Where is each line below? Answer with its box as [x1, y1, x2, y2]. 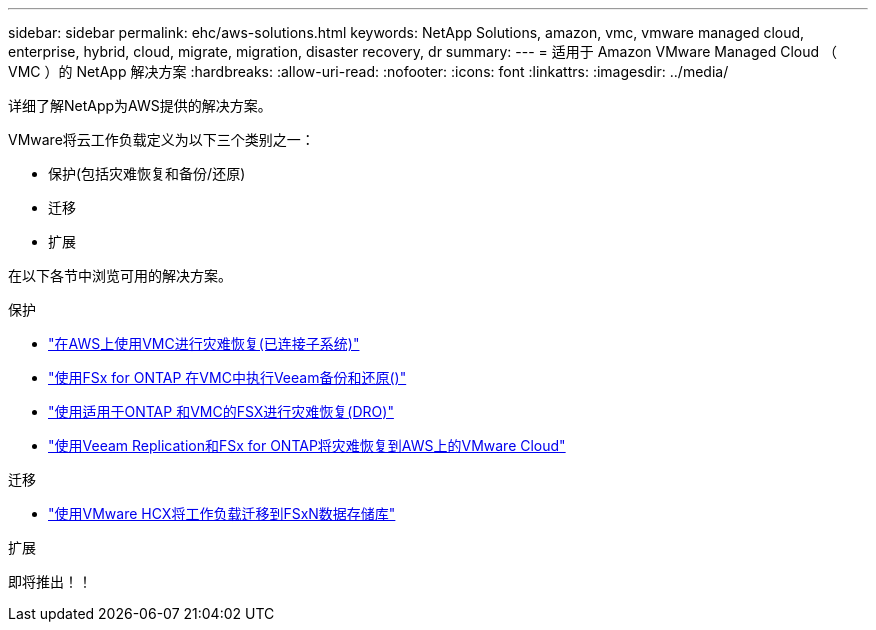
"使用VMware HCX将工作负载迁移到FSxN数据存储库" [48, 505, 396, 522]
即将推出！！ [8, 573, 92, 590]
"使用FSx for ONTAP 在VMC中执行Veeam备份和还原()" [48, 369, 407, 386]
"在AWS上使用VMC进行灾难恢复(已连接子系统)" [48, 335, 360, 352]
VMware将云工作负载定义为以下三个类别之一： [8, 131, 315, 148]
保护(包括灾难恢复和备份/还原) [48, 165, 246, 182]
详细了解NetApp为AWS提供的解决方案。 [8, 97, 272, 114]
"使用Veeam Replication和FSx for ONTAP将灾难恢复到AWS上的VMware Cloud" [48, 437, 566, 454]
